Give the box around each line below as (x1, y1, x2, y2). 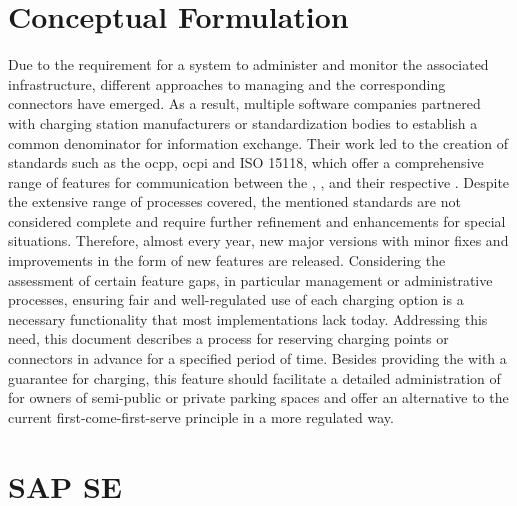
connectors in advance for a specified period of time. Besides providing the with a (8, 348, 507, 369)
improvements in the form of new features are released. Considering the (8, 250, 446, 271)
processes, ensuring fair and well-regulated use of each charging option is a (8, 289, 464, 310)
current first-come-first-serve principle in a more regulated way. (8, 406, 394, 427)
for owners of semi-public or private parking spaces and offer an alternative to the (8, 387, 509, 408)
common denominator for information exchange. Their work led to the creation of (8, 132, 508, 153)
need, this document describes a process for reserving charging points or (8, 328, 449, 349)
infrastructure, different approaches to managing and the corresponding (8, 73, 446, 94)
